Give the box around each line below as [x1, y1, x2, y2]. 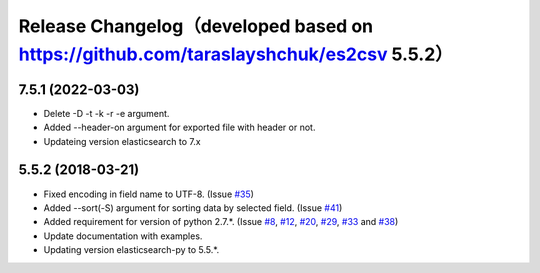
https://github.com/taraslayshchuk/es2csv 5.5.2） [18, 43, 454, 65]
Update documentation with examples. [43, 230, 203, 242]
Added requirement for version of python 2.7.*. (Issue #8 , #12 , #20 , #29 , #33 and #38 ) [43, 216, 399, 228]
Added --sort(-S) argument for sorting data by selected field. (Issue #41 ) [43, 201, 343, 214]
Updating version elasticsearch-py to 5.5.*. [43, 244, 220, 256]
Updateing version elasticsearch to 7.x [43, 135, 201, 147]
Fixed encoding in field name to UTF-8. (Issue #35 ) [43, 188, 255, 200]
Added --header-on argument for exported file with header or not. [43, 121, 316, 134]
